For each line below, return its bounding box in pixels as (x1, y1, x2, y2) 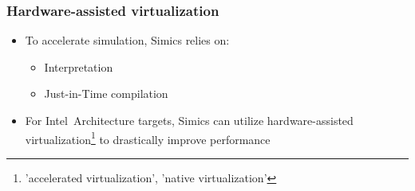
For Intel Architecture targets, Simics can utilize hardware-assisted (25, 112, 354, 128)
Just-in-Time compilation (44, 85, 168, 102)
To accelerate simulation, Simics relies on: (25, 32, 230, 49)
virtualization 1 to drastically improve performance (25, 128, 271, 147)
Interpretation (44, 58, 113, 75)
